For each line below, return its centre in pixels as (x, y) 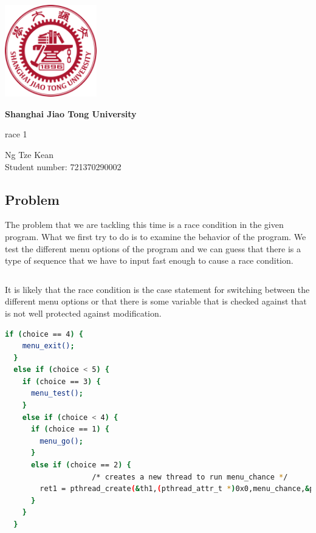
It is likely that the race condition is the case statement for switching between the (157, 289)
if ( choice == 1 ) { (70, 429)
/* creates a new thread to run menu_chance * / (190, 477)
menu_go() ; (61, 441)
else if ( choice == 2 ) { (81, 465)
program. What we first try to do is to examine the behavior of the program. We (156, 236)
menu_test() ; (57, 394)
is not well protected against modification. (83, 313)
